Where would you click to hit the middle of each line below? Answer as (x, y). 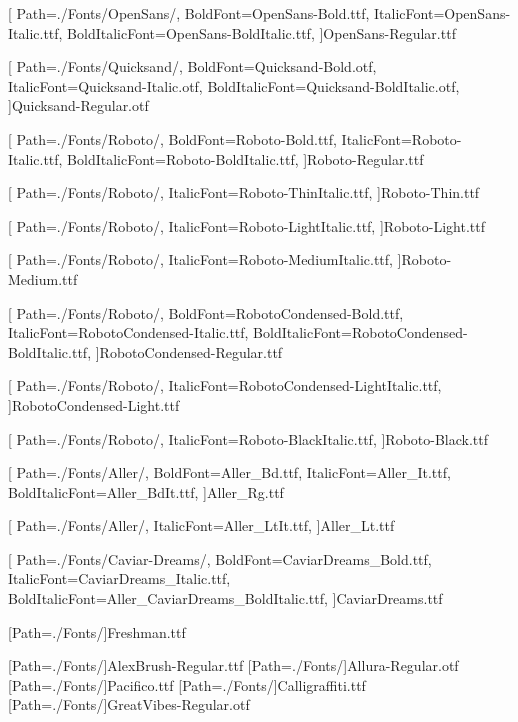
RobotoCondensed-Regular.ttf (191, 351)
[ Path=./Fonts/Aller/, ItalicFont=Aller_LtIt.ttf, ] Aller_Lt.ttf (201, 525)
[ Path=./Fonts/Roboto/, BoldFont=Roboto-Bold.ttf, (172, 138)
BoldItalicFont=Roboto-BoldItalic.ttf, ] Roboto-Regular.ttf (245, 158)
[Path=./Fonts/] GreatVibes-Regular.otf (129, 704)
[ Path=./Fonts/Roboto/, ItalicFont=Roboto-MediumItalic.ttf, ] (205, 259)
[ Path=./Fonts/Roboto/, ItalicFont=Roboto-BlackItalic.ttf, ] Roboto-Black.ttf (248, 438)
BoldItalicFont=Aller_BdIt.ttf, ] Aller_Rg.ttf (146, 491)
